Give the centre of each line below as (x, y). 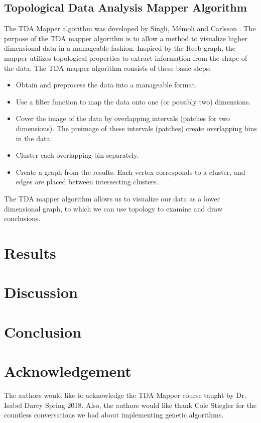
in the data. (34, 138)
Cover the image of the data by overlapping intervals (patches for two (123, 118)
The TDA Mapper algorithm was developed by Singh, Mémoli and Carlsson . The (130, 28)
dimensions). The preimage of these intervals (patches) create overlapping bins (136, 128)
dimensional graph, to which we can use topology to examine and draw (113, 208)
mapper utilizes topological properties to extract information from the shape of (126, 58)
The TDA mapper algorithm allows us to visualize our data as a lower (112, 198)
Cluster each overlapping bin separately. (77, 155)
